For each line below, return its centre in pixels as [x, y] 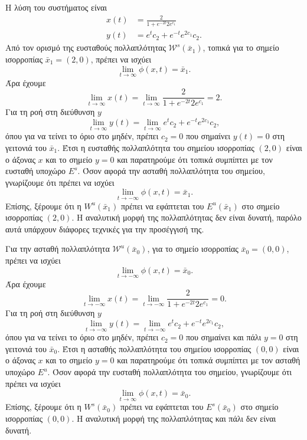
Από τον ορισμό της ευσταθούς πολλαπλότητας [86, 47]
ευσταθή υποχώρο [36, 171]
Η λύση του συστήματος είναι [56, 7]
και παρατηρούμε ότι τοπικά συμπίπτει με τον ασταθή [209, 360]
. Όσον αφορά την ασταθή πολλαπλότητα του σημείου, [171, 171]
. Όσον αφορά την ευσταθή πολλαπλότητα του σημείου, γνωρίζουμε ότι [170, 372]
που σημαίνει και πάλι [223, 337]
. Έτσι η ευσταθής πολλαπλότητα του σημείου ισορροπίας [156, 147]
